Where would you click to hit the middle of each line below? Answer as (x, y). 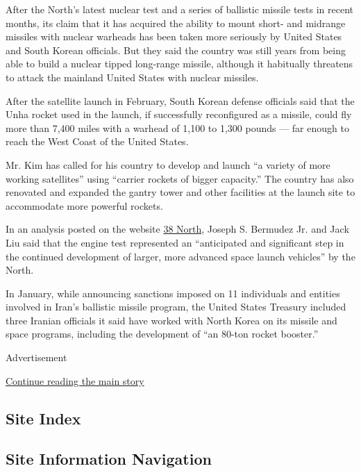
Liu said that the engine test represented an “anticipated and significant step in (175, 242)
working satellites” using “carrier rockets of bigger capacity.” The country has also (180, 178)
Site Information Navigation (109, 459)
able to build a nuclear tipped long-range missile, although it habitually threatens (179, 64)
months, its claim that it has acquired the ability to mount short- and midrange (176, 23)
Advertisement (36, 357)
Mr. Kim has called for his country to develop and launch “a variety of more (168, 164)
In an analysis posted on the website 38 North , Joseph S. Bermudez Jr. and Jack (177, 229)
